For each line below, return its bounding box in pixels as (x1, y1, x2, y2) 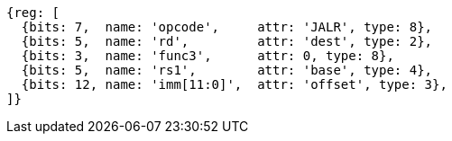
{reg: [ (6, 5, 60, 20)
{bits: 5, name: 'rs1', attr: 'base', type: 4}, (21, 63, 433, 77)
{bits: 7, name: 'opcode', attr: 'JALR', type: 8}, (21, 20, 433, 34)
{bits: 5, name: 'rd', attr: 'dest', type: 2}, (21, 34, 433, 48)
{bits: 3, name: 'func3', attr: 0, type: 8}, (21, 48, 394, 63)
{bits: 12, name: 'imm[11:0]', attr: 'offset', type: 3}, (21, 77, 447, 92)
